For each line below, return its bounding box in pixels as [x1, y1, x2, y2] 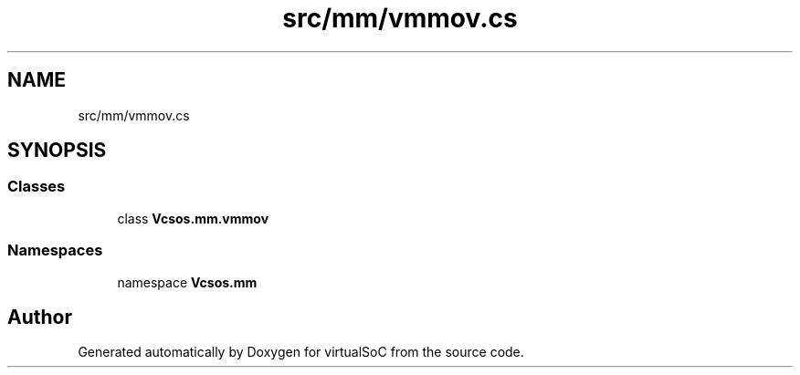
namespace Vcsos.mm [117, 274, 258, 290]
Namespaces [7, 241, 103, 260]
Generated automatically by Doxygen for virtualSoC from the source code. [78, 344, 524, 360]
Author [7, 305, 72, 328]
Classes [7, 177, 66, 196]
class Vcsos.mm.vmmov [117, 210, 269, 226]
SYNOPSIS [7, 139, 107, 162]
